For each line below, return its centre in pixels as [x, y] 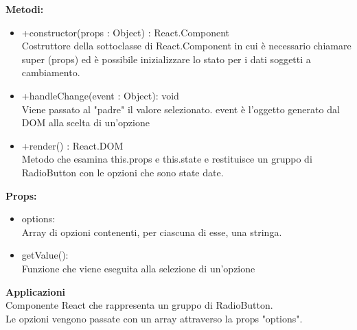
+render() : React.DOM [72, 145]
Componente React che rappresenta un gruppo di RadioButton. [139, 305]
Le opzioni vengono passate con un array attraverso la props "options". [154, 318]
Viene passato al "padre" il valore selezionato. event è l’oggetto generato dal [181, 109]
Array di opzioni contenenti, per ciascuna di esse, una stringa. [152, 232]
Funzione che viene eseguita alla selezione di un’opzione [138, 268]
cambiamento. [51, 72]
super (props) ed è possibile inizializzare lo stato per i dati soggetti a [166, 59]
